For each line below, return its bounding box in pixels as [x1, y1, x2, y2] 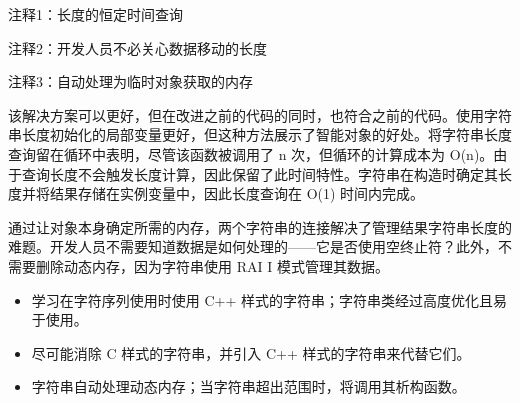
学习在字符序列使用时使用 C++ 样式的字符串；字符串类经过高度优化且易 [31, 289, 508, 310]
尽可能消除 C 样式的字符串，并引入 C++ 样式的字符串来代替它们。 [31, 342, 471, 363]
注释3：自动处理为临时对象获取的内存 [8, 71, 253, 92]
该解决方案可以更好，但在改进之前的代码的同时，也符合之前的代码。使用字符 [8, 104, 512, 125]
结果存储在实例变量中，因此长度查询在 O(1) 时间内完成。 [49, 183, 425, 204]
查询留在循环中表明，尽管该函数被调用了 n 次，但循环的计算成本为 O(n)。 [8, 143, 494, 164]
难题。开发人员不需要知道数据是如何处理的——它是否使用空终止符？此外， [8, 236, 498, 257]
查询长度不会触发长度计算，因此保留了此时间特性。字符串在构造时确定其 [21, 163, 498, 184]
